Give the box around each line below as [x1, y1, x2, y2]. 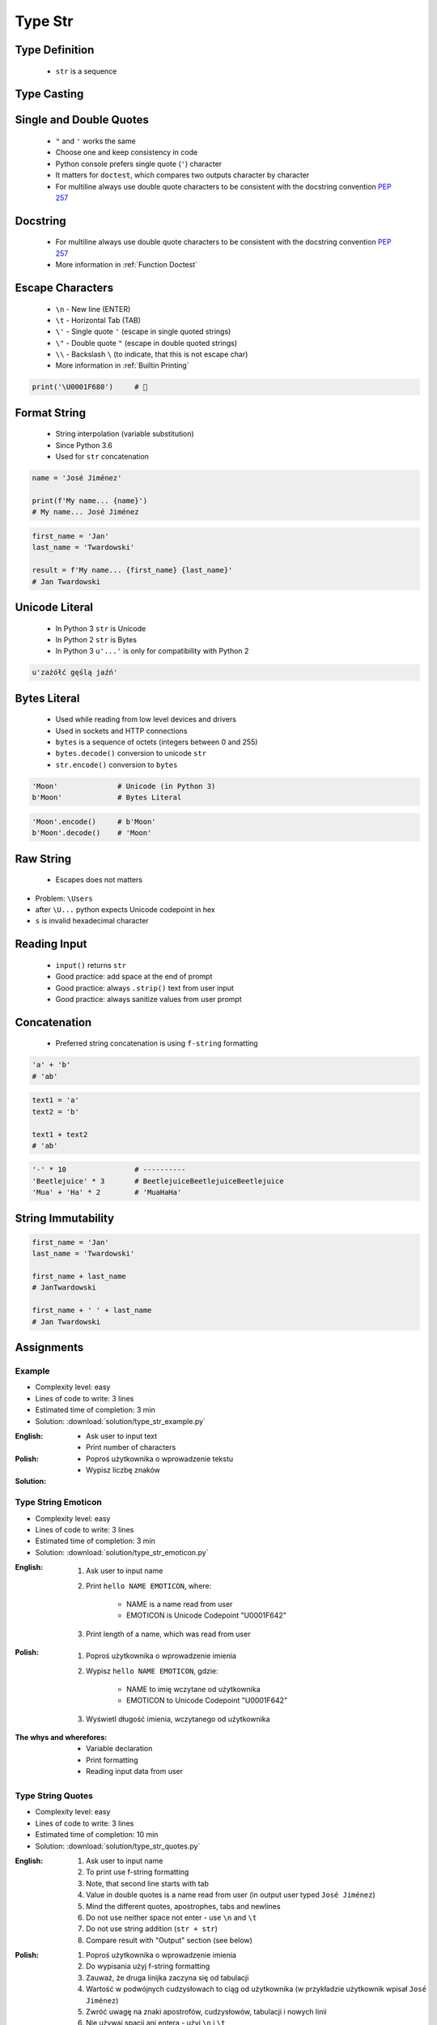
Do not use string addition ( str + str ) [86, 1924, 218, 1933]
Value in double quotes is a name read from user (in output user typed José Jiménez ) [86, 1890, 375, 1899]
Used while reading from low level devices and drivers [55, 714, 236, 724]
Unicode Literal [15, 600, 93, 614]
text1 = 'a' [32, 1096, 80, 1105]
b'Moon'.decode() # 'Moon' [32, 829, 152, 838]
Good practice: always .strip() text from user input [55, 983, 235, 992]
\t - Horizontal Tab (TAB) [55, 315, 142, 325]
